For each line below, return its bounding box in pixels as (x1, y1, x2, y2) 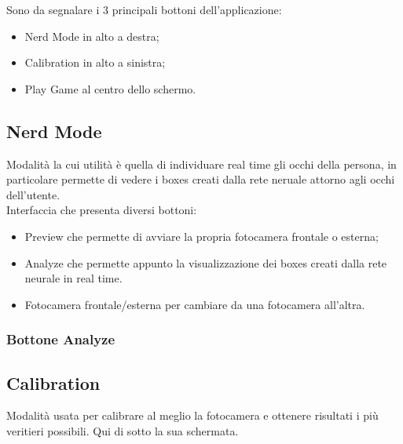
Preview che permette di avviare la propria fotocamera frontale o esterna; (24, 227, 379, 244)
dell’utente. (6, 186, 60, 202)
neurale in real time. (24, 270, 123, 286)
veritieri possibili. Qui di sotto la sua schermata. (6, 422, 239, 439)
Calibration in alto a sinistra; (24, 54, 166, 71)
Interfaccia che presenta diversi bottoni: (6, 202, 197, 218)
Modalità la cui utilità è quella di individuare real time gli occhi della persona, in (6, 155, 397, 172)
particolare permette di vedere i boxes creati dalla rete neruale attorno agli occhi (6, 171, 395, 187)
